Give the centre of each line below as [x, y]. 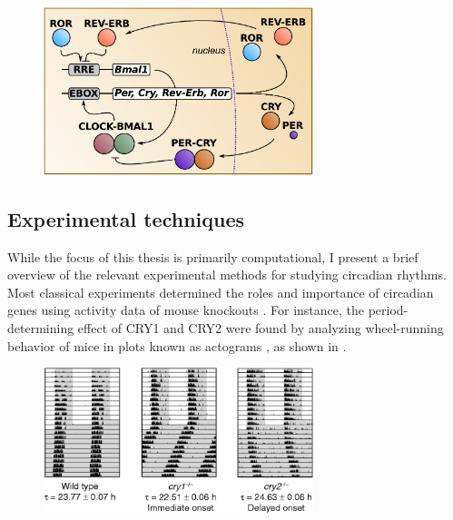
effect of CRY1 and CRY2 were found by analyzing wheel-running [261, 327]
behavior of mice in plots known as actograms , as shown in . [177, 345]
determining [41, 327]
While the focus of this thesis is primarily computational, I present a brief [213, 256]
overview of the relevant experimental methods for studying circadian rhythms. [227, 275]
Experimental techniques [126, 218]
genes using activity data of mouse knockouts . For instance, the [186, 310]
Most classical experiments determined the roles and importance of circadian [221, 292]
